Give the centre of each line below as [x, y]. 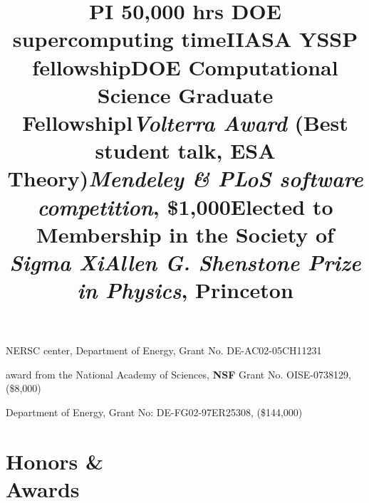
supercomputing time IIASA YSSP [185, 39]
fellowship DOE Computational [185, 67]
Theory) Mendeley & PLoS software [185, 179]
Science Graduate [185, 94]
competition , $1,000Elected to [185, 206]
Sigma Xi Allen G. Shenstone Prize [185, 262]
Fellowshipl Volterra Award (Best [185, 122]
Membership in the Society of [185, 234]
